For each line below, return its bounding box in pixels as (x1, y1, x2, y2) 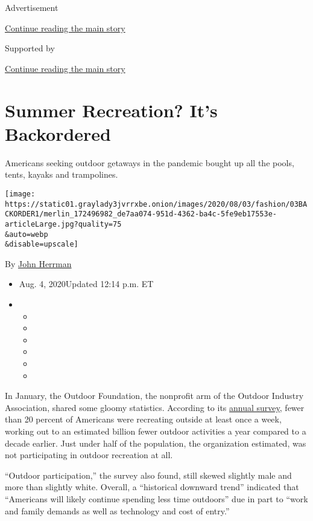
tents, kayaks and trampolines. (5, 168, 118, 181)
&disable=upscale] (5, 240, 78, 249)
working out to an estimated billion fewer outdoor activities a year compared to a (5, 424, 306, 437)
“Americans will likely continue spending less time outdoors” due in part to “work (5, 492, 308, 505)
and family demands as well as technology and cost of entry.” (5, 504, 230, 517)
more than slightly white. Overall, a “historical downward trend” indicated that (5, 481, 299, 493)
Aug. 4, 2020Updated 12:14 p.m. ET (19, 277, 154, 290)
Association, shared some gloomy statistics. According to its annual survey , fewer (5, 401, 305, 413)
